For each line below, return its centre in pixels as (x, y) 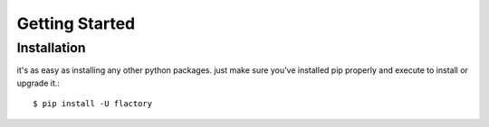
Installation (51, 48)
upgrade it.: (38, 83)
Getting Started (76, 23)
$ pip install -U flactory (93, 104)
